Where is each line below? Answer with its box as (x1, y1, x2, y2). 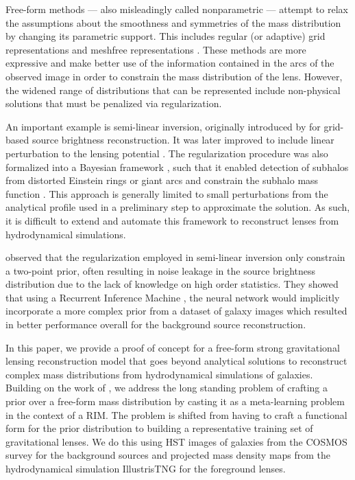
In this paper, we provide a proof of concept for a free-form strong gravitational (5, 340, 340, 354)
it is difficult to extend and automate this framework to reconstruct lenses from (5, 213, 339, 227)
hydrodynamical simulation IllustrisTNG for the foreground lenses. (5, 461, 286, 475)
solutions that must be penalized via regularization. (5, 96, 222, 111)
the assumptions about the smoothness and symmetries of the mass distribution (5, 15, 341, 30)
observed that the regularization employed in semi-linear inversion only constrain (5, 250, 345, 264)
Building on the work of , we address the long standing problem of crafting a (5, 380, 328, 395)
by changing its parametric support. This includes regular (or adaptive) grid (5, 29, 326, 43)
